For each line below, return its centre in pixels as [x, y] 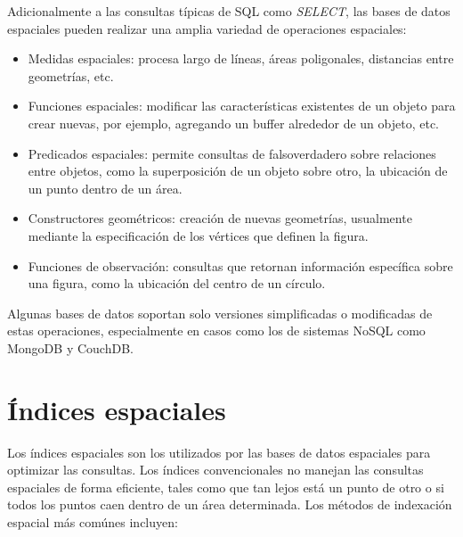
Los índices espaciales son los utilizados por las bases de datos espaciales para [219, 452]
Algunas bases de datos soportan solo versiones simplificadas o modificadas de [220, 313]
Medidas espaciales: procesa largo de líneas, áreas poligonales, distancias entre [241, 58]
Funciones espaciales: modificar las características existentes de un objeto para [242, 106]
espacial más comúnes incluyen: [93, 522]
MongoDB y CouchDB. [70, 347]
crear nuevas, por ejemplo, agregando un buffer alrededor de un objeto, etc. [233, 123]
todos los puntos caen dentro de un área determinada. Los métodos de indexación [230, 504]
